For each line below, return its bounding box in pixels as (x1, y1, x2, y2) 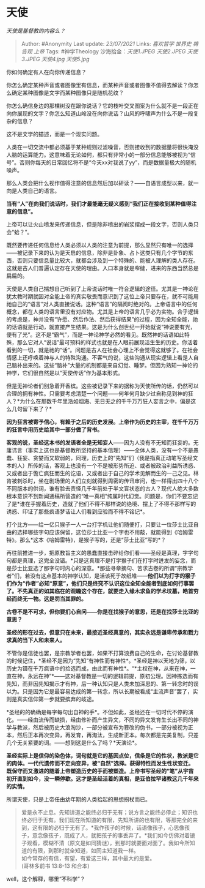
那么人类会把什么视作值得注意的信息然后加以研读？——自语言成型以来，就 (6, 179, 193, 187)
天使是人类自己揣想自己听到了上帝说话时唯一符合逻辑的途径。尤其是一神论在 (6, 285, 199, 292)
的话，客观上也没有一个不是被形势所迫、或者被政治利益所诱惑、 (38, 462, 199, 469)
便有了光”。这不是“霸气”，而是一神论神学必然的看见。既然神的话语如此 (6, 331, 185, 338)
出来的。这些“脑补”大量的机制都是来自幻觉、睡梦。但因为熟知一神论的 (22, 361, 198, 369)
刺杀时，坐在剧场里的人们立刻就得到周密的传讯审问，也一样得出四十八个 (16, 477, 199, 484)
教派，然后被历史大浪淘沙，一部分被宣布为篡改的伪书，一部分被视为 (16, 723, 188, 731)
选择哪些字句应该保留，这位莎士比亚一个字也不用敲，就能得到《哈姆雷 (16, 528, 193, 536)
